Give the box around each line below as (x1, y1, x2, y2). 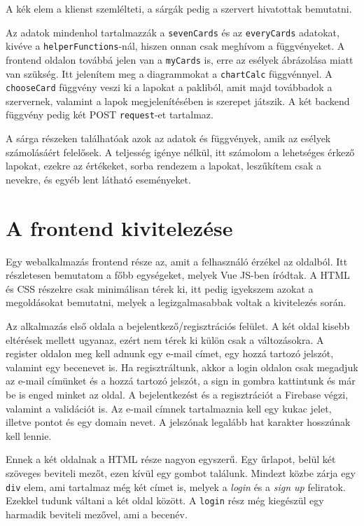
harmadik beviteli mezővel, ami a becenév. (6, 506, 188, 521)
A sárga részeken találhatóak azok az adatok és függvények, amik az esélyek (6, 131, 331, 146)
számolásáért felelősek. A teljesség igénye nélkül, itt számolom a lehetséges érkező (6, 144, 355, 159)
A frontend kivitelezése (6, 213, 233, 242)
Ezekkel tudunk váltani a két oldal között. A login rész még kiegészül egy (6, 493, 324, 508)
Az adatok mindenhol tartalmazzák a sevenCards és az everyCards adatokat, (6, 25, 339, 39)
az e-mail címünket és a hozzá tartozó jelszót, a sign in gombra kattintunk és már (6, 373, 356, 388)
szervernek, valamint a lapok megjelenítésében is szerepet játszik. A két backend (6, 93, 350, 108)
